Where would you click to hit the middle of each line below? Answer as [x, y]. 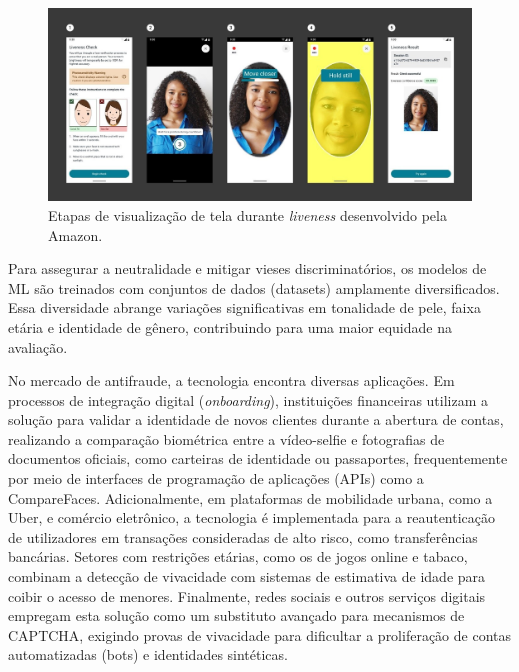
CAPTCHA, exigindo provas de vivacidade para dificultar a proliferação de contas [260, 634]
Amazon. [75, 234]
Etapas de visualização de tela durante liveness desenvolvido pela [247, 214]
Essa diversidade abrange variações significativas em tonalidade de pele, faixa [244, 307]
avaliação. [38, 346]
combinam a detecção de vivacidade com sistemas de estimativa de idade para [247, 576]
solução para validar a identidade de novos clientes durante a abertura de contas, [256, 419]
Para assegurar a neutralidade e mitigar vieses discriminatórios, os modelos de [247, 268]
